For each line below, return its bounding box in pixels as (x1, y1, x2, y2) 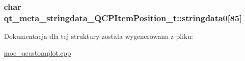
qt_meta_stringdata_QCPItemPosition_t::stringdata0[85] (4, 11, 242, 24)
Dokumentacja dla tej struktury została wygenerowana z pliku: (4, 31, 193, 41)
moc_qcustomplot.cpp (4, 47, 71, 58)
